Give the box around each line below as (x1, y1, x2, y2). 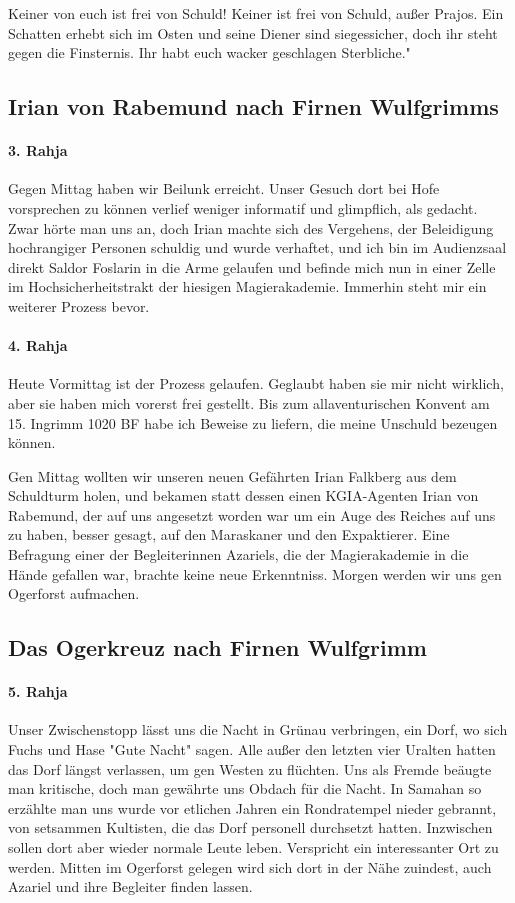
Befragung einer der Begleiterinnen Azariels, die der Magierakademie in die (8, 544, 469, 565)
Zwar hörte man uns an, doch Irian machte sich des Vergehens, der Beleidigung (8, 217, 494, 238)
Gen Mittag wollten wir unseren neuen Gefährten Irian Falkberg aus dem (8, 465, 457, 486)
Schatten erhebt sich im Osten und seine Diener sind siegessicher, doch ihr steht (8, 22, 498, 43)
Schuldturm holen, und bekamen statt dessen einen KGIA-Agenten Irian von (8, 485, 479, 506)
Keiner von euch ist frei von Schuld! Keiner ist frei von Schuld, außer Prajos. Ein (8, 3, 504, 23)
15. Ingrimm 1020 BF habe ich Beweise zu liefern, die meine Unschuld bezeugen (8, 412, 498, 433)
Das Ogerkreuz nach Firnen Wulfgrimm (8, 632, 427, 663)
